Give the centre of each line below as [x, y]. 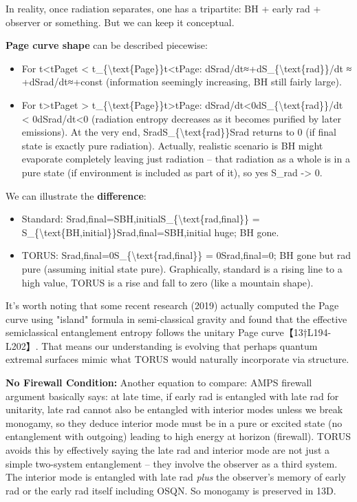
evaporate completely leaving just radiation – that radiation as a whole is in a [186, 159]
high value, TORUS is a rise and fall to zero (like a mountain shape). [167, 282]
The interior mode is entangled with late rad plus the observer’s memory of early [176, 477]
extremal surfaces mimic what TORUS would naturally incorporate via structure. [177, 359]
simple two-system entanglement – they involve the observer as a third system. [172, 463]
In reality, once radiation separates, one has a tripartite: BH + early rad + [163, 8]
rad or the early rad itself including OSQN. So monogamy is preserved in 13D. [171, 490]
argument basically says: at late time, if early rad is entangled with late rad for [172, 396]
